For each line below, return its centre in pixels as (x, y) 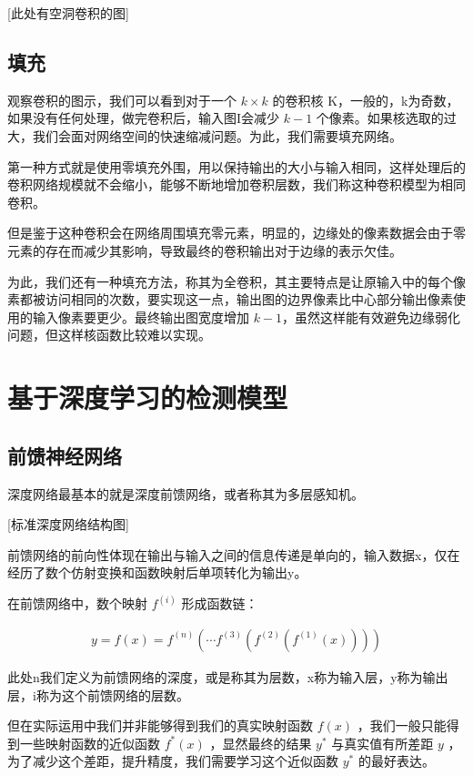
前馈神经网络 (65, 455)
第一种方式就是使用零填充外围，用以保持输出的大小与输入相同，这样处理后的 (236, 166)
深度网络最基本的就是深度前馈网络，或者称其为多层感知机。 (186, 493)
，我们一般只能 (402, 725)
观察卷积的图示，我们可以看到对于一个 (122, 100)
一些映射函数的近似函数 (90, 743)
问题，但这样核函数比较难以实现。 (109, 335)
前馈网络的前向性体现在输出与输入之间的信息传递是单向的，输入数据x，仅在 (234, 554)
